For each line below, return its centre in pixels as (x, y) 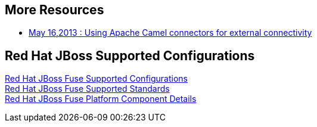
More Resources (55, 10)
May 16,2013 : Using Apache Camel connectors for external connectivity (170, 33)
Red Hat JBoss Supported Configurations (130, 55)
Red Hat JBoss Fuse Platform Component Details (101, 99)
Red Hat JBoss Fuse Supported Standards (87, 89)
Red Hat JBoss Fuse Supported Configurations (96, 79)
